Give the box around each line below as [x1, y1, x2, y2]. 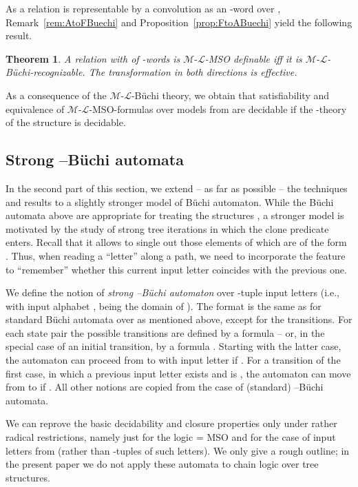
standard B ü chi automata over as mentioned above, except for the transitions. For [6, 312, 352, 327]
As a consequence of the [6, 87, 107, 102]
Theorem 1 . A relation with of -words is [6, 51, 180, 65]
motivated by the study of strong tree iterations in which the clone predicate [6, 221, 329, 236]
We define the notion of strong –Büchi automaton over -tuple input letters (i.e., [6, 285, 339, 300]
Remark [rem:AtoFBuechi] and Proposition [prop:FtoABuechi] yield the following [6, 14, 352, 29]
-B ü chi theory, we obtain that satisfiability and [131, 87, 329, 102]
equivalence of [6, 101, 65, 116]
